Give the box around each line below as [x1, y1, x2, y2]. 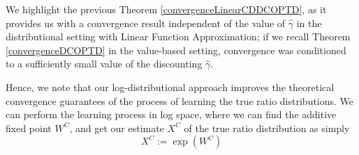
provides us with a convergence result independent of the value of [6, 15, 286, 30]
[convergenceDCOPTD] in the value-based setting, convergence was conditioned [6, 42, 346, 57]
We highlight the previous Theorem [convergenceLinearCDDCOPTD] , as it [6, 2, 327, 16]
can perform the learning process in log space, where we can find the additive [6, 107, 337, 122]
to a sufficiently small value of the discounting [6, 56, 203, 71]
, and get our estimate [69, 120, 164, 135]
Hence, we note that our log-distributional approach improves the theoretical [6, 79, 335, 94]
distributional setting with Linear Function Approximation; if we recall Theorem [6, 29, 351, 44]
